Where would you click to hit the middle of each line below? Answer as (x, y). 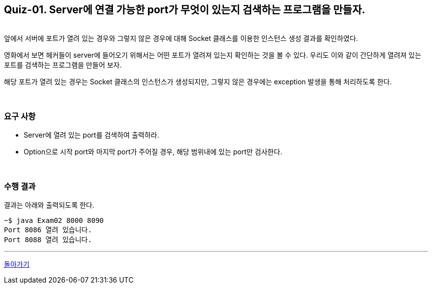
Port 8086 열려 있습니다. (48, 230)
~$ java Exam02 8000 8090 (54, 220)
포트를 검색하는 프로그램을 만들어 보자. (63, 65)
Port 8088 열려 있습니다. (48, 239)
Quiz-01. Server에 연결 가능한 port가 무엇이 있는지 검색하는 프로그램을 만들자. (185, 10)
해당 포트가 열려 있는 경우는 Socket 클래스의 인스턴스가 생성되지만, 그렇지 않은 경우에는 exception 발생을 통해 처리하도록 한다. (198, 82)
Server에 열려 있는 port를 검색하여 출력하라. (91, 135)
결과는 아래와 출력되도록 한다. (49, 205)
